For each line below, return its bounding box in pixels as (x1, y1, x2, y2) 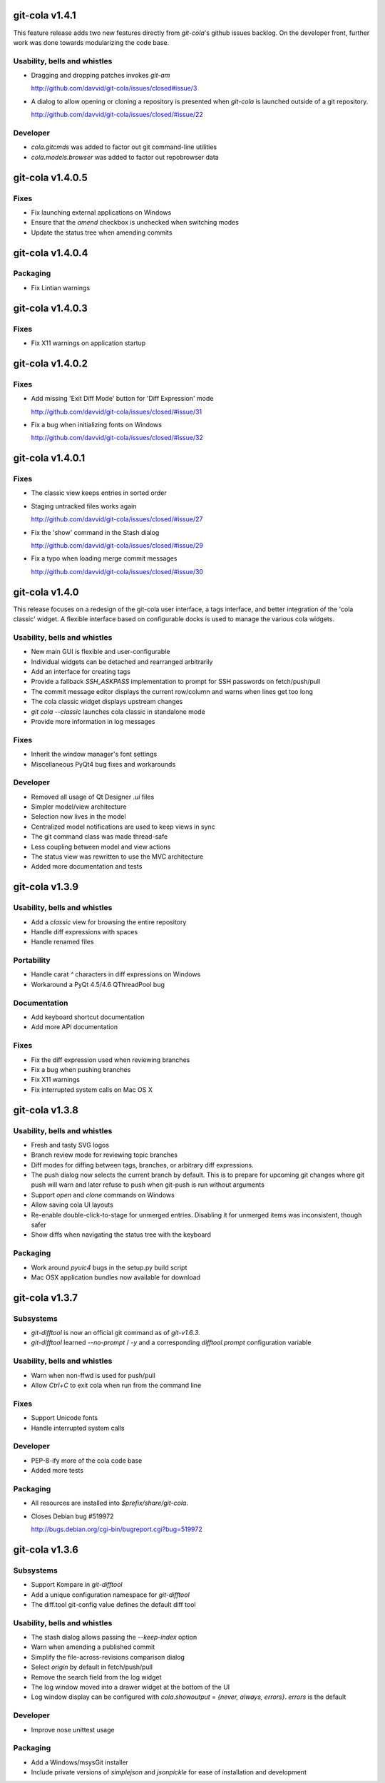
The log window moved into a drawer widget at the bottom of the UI (31, 1683, 230, 1692)
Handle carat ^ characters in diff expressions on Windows (31, 970, 201, 979)
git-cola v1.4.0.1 (13, 452, 86, 464)
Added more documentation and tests (31, 862, 143, 871)
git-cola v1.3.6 (13, 1543, 78, 1555)
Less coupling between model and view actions (31, 842, 171, 851)
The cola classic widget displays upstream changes (31, 698, 183, 706)
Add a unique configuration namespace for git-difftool (31, 1590, 190, 1599)
